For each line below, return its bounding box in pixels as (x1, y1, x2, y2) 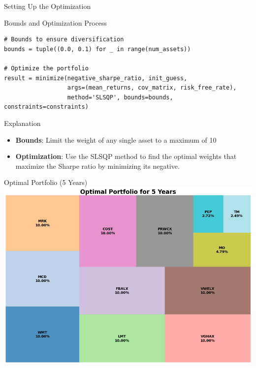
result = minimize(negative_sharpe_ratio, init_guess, (4, 74, 188, 82)
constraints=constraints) (4, 103, 89, 111)
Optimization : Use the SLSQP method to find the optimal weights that (15, 151, 237, 161)
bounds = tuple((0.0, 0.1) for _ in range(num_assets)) (4, 45, 191, 53)
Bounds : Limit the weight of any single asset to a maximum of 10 (15, 134, 217, 145)
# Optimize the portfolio (4, 64, 89, 72)
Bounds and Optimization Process (4, 17, 107, 28)
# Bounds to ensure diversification (4, 36, 124, 43)
